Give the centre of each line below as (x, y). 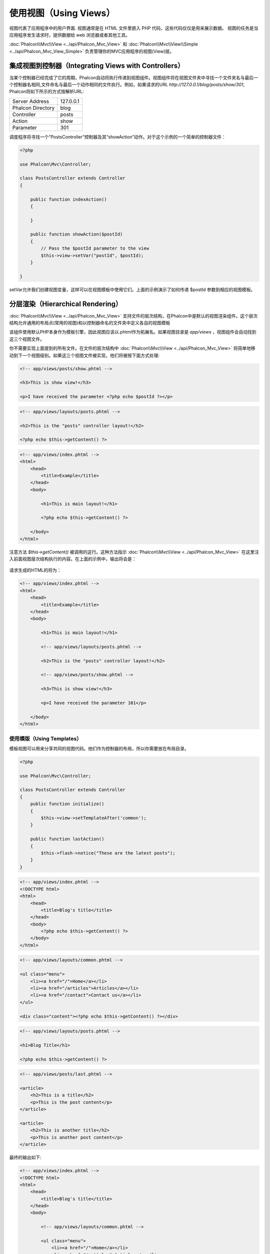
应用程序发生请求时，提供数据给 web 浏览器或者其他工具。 (69, 35)
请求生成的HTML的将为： (35, 570)
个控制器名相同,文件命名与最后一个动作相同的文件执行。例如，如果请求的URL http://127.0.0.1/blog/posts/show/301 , (127, 85)
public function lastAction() (67, 839)
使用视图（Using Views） (62, 13)
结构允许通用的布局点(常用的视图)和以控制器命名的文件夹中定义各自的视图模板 (90, 323)
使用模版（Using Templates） (45, 738)
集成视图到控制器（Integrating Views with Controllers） (97, 65)
